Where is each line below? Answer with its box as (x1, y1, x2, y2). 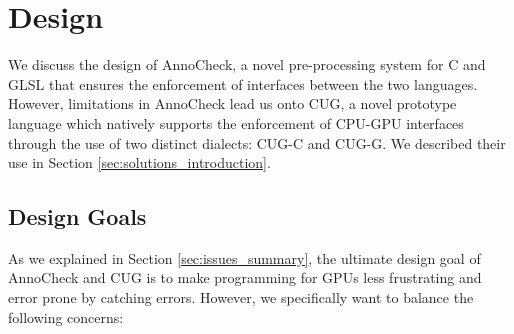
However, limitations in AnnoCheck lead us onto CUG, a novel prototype (8, 93, 457, 114)
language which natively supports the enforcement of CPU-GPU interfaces (8, 112, 464, 133)
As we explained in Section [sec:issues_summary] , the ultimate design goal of (8, 247, 481, 268)
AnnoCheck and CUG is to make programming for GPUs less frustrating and (8, 267, 482, 288)
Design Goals (8, 201, 147, 232)
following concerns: (8, 306, 124, 327)
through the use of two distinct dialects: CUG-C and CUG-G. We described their (8, 132, 506, 153)
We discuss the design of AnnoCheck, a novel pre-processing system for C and (8, 54, 486, 75)
